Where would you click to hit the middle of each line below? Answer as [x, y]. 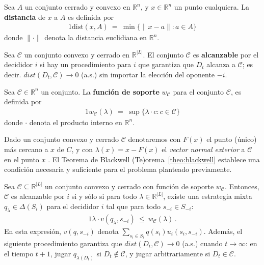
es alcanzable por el [226, 54]
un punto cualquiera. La [212, 7]
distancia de [25, 17]
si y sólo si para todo [104, 196]
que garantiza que [166, 64]
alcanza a [221, 64]
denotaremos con [154, 139]
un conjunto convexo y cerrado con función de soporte [129, 186]
